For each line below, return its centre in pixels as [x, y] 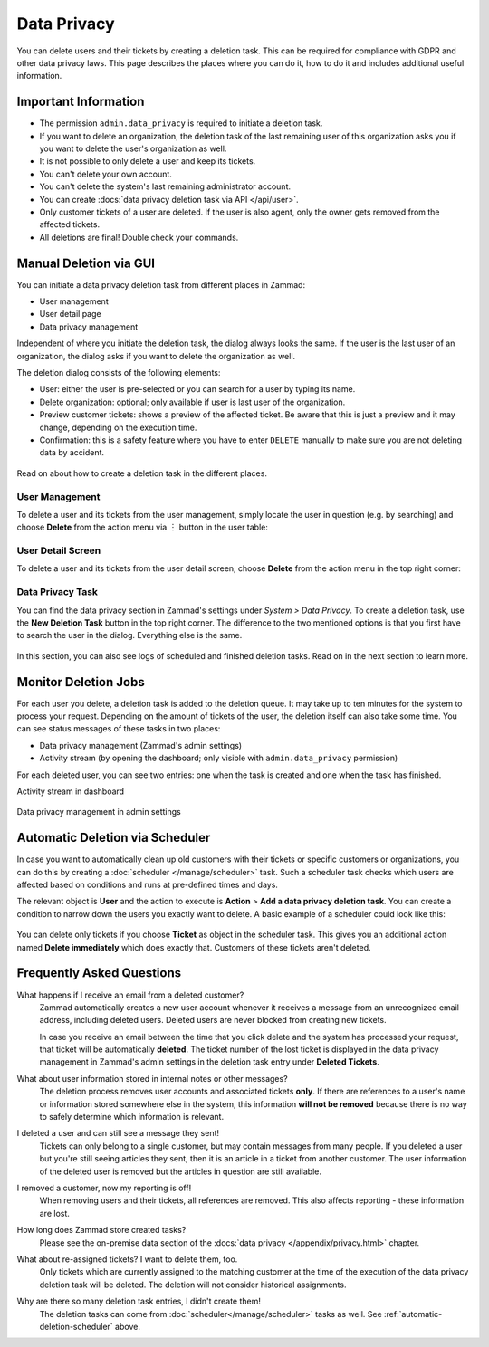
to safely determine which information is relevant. [132, 1117]
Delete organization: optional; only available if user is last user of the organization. [192, 402]
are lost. [54, 1213]
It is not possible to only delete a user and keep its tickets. [148, 161]
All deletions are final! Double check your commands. [139, 237]
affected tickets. [69, 224]
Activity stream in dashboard [71, 791]
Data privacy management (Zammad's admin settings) [141, 745]
